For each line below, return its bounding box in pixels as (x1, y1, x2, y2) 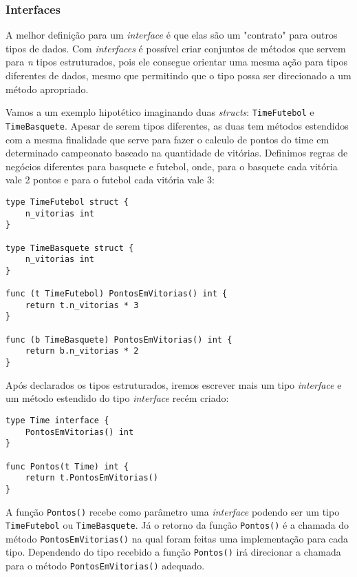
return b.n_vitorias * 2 (25, 346, 139, 356)
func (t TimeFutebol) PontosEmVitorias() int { (6, 289, 228, 299)
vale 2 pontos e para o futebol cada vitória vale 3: (6, 172, 215, 187)
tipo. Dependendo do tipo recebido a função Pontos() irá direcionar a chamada (6, 545, 341, 559)
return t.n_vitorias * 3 (25, 300, 139, 310)
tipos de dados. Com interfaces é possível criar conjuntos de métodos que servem (6, 41, 346, 55)
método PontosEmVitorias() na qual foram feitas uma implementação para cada (6, 531, 349, 545)
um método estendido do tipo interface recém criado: (6, 391, 229, 405)
